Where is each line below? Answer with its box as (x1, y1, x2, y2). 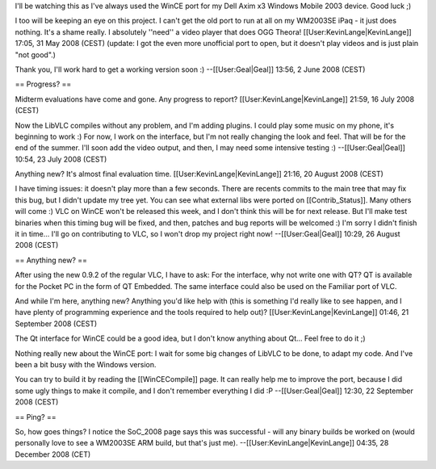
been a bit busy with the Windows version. (15, 359, 157, 369)
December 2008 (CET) (15, 449, 91, 459)
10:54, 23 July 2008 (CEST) (15, 154, 107, 164)
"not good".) (15, 49, 57, 60)
